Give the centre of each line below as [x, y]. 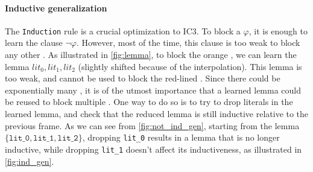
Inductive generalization [56, 8]
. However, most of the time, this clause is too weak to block [188, 43]
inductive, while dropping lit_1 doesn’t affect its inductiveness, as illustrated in [153, 149]
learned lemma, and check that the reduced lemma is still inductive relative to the [157, 114]
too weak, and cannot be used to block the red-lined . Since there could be [143, 78]
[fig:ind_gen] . [30, 161]
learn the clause [34, 43]
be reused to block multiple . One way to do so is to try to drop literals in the [149, 102]
